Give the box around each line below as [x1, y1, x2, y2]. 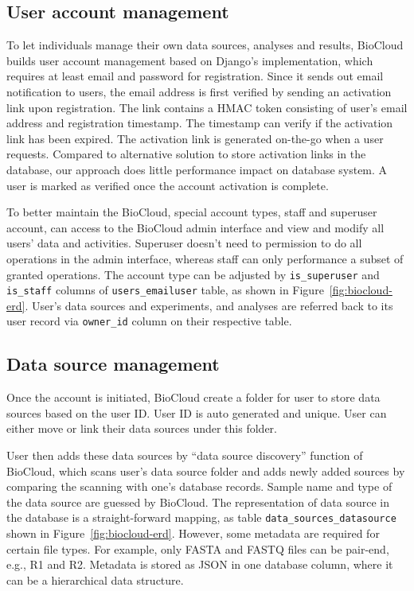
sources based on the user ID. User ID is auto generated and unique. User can [6, 404, 387, 421]
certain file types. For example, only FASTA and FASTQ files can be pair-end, [6, 540, 389, 557]
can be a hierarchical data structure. [6, 571, 184, 588]
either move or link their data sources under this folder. [6, 420, 277, 437]
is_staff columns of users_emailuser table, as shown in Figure [6, 282, 324, 298]
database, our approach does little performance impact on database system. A [6, 161, 388, 177]
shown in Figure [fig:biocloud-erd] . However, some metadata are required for [6, 525, 380, 542]
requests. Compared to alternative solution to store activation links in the [6, 146, 366, 162]
